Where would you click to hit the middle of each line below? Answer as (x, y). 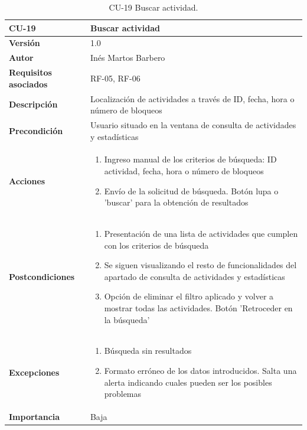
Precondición (36, 130)
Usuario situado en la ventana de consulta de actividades (193, 125)
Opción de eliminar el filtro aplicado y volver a (189, 296)
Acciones (27, 180)
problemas (123, 394)
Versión (25, 43)
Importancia (35, 417)
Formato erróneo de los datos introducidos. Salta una (200, 371)
